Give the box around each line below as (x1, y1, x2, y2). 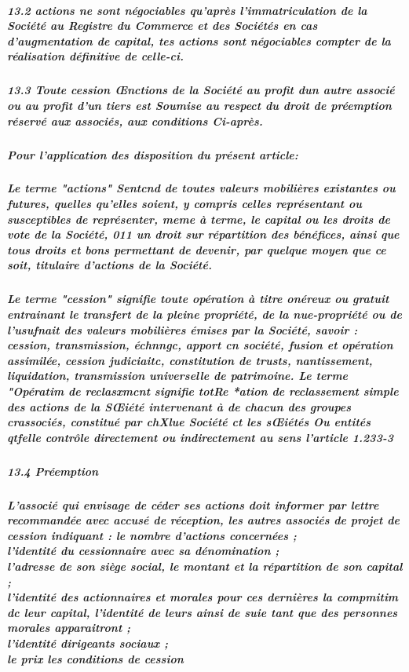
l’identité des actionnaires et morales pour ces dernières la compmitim (7, 589, 399, 605)
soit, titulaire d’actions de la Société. (7, 257, 212, 273)
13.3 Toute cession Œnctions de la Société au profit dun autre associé (7, 82, 395, 98)
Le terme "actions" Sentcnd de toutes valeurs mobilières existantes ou (7, 180, 396, 196)
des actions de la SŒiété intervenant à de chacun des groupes (7, 398, 352, 415)
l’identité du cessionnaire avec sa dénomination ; (7, 542, 279, 559)
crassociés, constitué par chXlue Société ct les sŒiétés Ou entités (7, 414, 371, 430)
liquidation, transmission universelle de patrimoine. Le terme (7, 367, 349, 384)
